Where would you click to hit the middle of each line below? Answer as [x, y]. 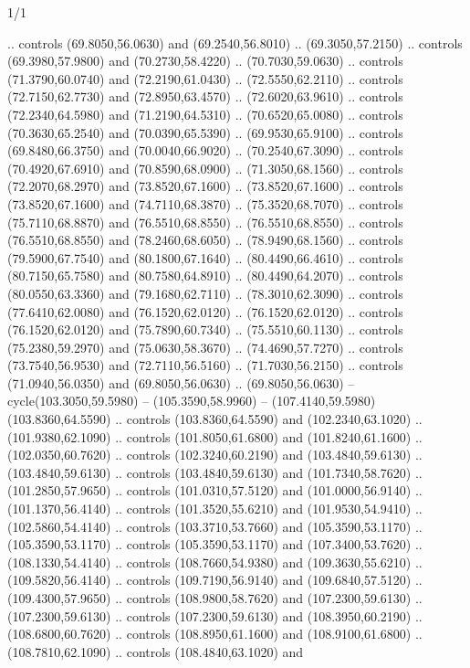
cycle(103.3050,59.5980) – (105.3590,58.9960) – [138, 401]
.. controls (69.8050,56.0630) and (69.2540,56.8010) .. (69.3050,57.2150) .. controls [235, 42]
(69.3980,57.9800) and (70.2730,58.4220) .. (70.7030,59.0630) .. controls [205, 61]
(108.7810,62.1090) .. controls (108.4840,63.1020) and [156, 651]
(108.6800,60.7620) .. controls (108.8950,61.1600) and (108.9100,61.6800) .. [215, 634]
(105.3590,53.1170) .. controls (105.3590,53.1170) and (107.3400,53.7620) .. [215, 544]
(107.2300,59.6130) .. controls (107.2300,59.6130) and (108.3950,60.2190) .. [215, 615]
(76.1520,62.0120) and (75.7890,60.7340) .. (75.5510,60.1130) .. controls [205, 329]
